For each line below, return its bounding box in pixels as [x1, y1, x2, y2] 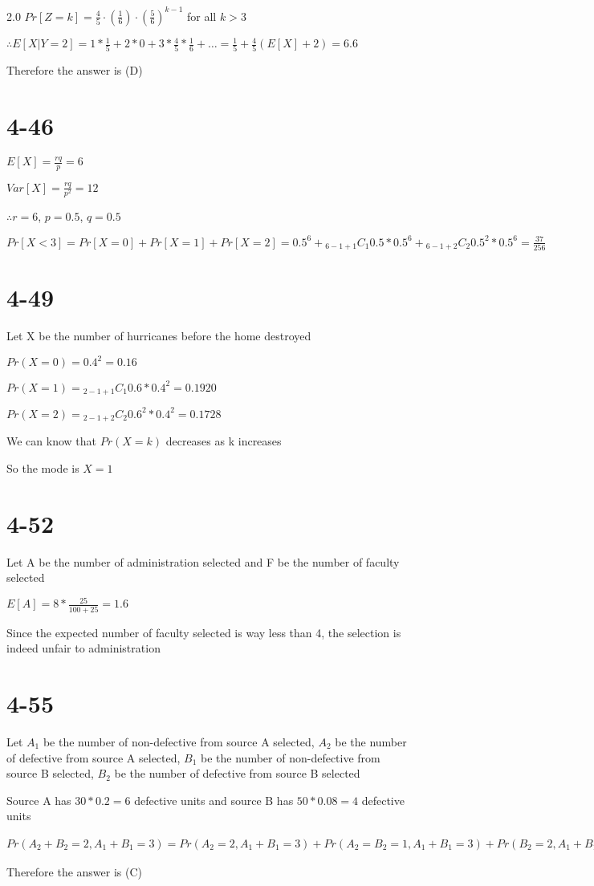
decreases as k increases [165, 433, 282, 449]
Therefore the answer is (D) [6, 62, 143, 79]
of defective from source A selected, [6, 749, 181, 766]
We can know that [6, 433, 96, 449]
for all [187, 7, 217, 24]
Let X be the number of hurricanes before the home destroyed [6, 327, 311, 344]
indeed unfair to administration [6, 640, 161, 656]
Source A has [6, 791, 71, 808]
